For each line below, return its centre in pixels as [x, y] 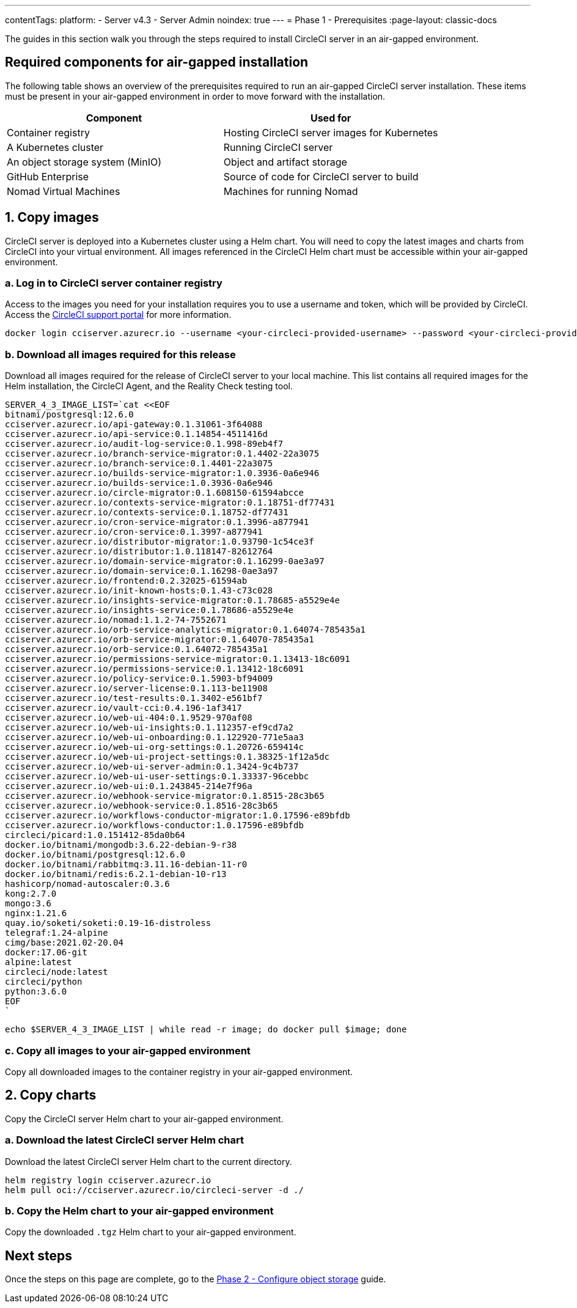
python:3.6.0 [36, 992]
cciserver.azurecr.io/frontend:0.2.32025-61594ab [126, 581]
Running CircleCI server [278, 147]
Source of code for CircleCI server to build [321, 176]
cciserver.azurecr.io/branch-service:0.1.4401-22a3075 [139, 464]
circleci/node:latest [57, 972]
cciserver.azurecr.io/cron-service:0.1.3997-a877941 [134, 532]
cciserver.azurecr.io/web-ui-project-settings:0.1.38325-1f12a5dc [167, 757]
